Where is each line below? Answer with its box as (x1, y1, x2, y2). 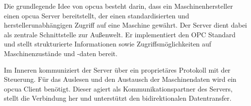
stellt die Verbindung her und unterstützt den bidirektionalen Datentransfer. (4, 93, 232, 103)
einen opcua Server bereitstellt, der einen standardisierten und (4, 10, 189, 20)
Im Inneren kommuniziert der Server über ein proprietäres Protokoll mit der (4, 64, 231, 75)
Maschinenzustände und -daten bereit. (4, 48, 117, 58)
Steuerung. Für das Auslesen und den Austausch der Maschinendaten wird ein (4, 74, 236, 84)
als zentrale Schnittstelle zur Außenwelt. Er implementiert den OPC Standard (4, 29, 236, 39)
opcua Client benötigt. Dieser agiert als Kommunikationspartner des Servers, (4, 83, 233, 93)
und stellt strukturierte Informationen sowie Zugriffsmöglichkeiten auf (4, 39, 212, 49)
